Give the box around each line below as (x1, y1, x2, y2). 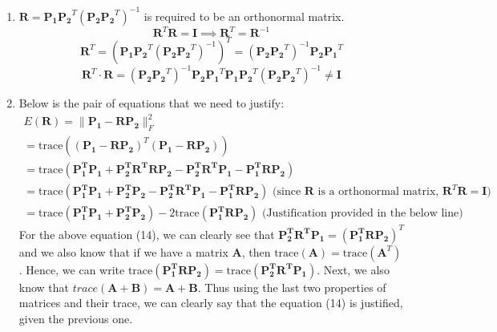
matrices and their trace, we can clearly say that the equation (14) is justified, (18, 294, 403, 311)
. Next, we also (317, 261, 390, 277)
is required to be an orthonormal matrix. (143, 7, 345, 24)
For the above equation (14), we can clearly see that (18, 225, 275, 242)
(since (273, 186, 301, 197)
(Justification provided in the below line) (261, 208, 463, 220)
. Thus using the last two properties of (197, 278, 386, 295)
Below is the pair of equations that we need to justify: (18, 95, 285, 111)
